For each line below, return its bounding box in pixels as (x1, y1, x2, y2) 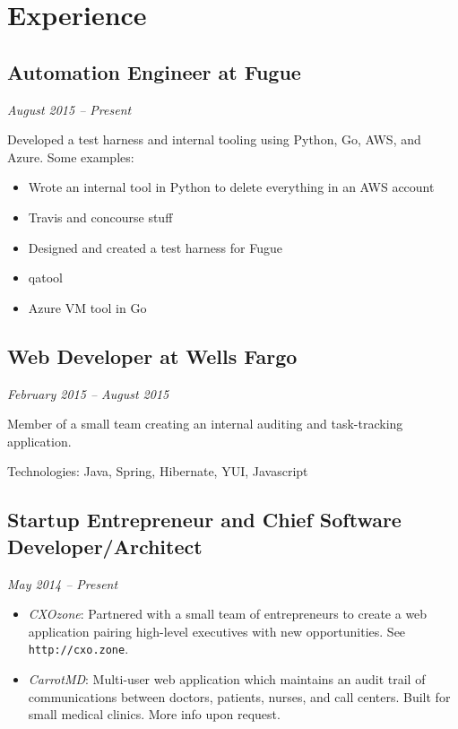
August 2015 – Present (7, 100, 132, 118)
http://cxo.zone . (28, 639, 129, 658)
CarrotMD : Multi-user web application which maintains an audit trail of (28, 669, 426, 688)
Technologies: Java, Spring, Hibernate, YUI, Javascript (7, 462, 308, 481)
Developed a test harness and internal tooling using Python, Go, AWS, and (7, 130, 421, 149)
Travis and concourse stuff (28, 207, 173, 226)
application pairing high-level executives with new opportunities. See (28, 621, 406, 640)
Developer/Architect (7, 532, 203, 560)
